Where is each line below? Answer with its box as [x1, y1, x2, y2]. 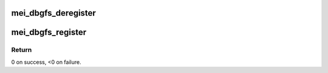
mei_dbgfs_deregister [11, 8, 97, 18]
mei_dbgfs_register [11, 27, 87, 37]
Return [11, 46, 32, 54]
